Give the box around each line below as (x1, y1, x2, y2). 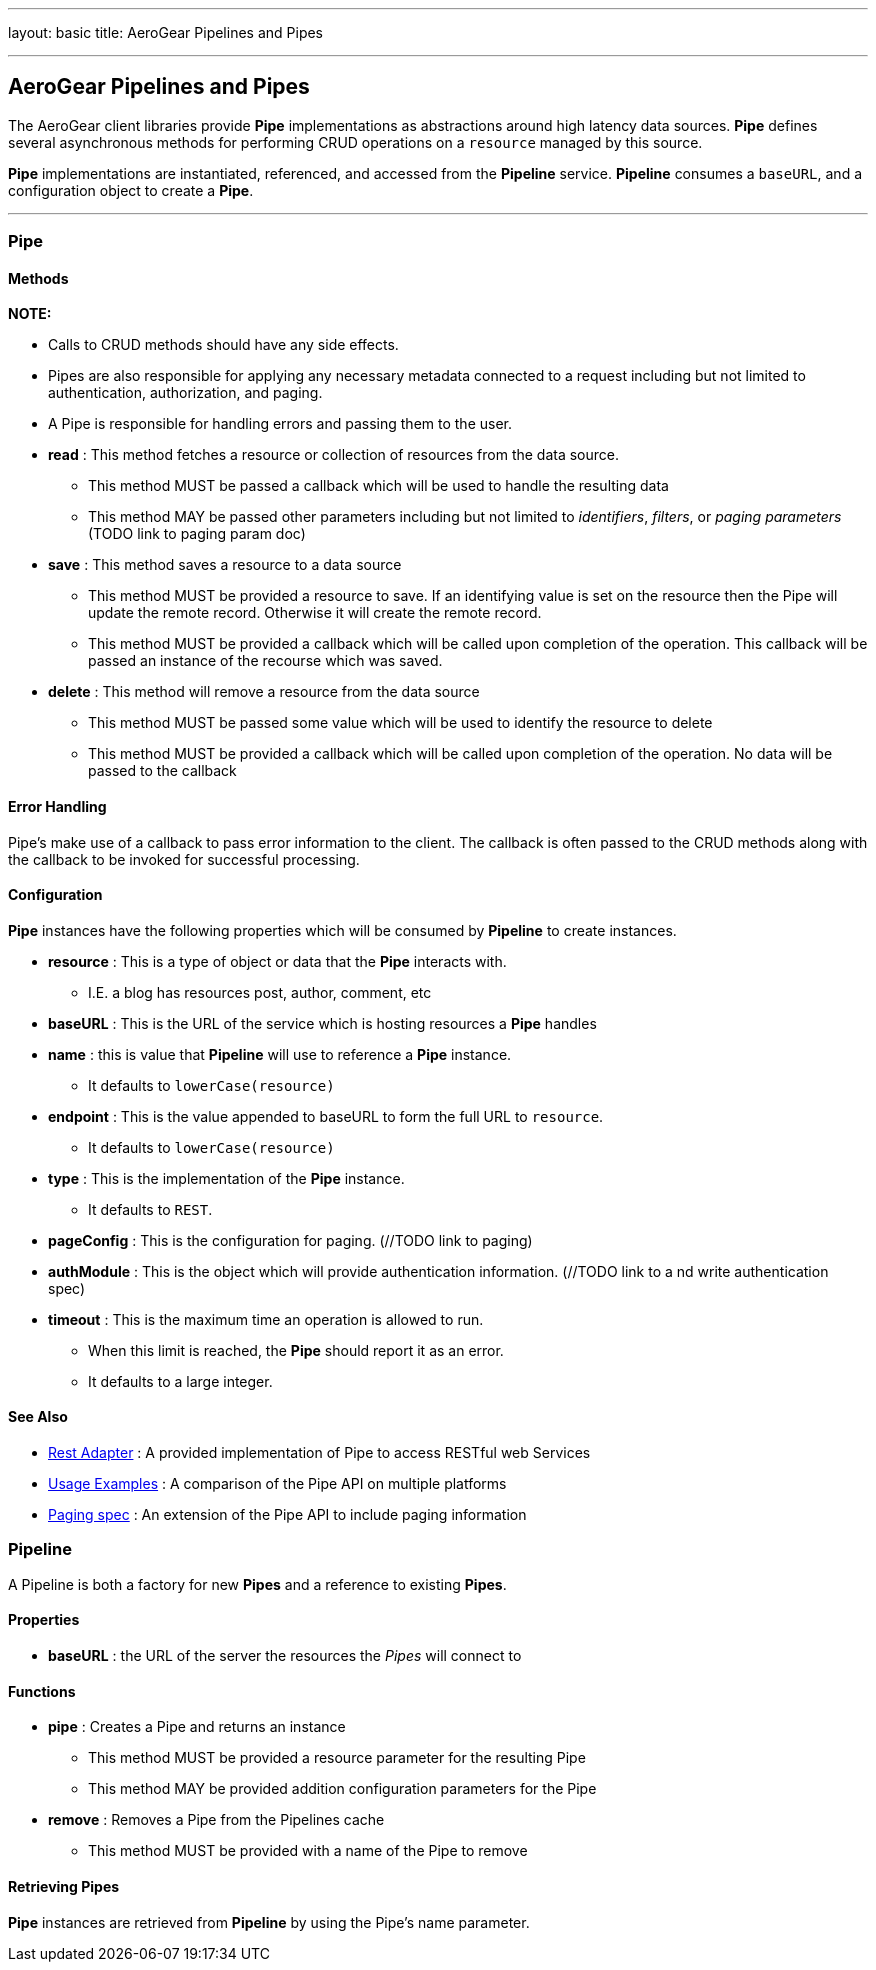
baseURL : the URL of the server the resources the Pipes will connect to (48, 1647, 522, 1665)
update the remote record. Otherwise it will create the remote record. (88, 604, 542, 622)
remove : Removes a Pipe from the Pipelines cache (48, 1811, 385, 1829)
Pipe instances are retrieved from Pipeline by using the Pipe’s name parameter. (8, 1913, 530, 1931)
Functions (8, 1682, 76, 1700)
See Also (8, 1408, 68, 1426)
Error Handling (8, 798, 107, 816)
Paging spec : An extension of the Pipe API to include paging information (48, 1506, 527, 1524)
